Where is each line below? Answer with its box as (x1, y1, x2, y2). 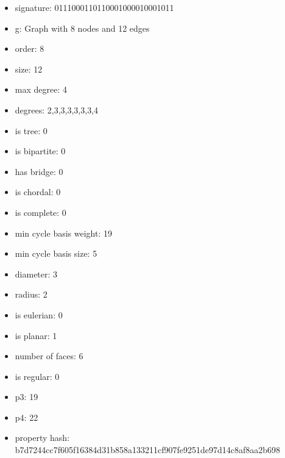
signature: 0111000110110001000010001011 (15, 1, 174, 13)
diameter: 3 (15, 267, 58, 280)
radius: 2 (15, 288, 47, 301)
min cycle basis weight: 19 (15, 226, 112, 239)
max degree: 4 (15, 83, 67, 96)
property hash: (15, 431, 70, 444)
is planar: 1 (15, 329, 57, 342)
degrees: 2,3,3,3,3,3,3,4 (15, 103, 99, 116)
